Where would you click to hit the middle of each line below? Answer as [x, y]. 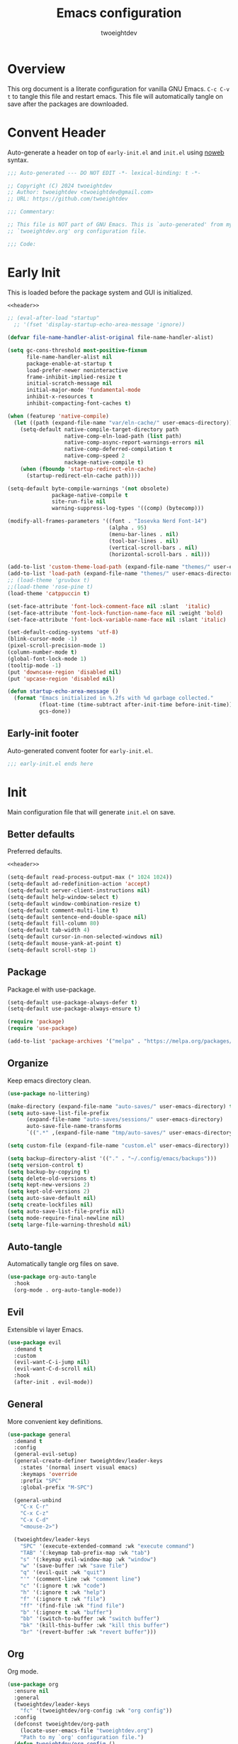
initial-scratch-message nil [69, 383]
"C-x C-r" [35, 1507]
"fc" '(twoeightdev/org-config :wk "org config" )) [96, 1711]
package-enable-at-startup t [69, 363]
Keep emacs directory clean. [49, 1080]
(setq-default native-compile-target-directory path [100, 429]
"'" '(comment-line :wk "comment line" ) [80, 1579]
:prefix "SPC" [41, 1481]
